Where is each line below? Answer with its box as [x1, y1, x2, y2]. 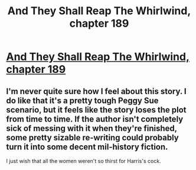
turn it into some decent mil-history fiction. [6, 142, 168, 152]
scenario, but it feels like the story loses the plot [6, 105, 187, 115]
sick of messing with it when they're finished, [6, 123, 177, 133]
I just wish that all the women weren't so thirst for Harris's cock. [6, 158, 161, 164]
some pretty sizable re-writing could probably [6, 132, 179, 143]
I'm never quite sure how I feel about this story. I [6, 86, 187, 96]
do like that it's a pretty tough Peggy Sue [6, 95, 159, 105]
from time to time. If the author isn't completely [6, 114, 184, 124]
